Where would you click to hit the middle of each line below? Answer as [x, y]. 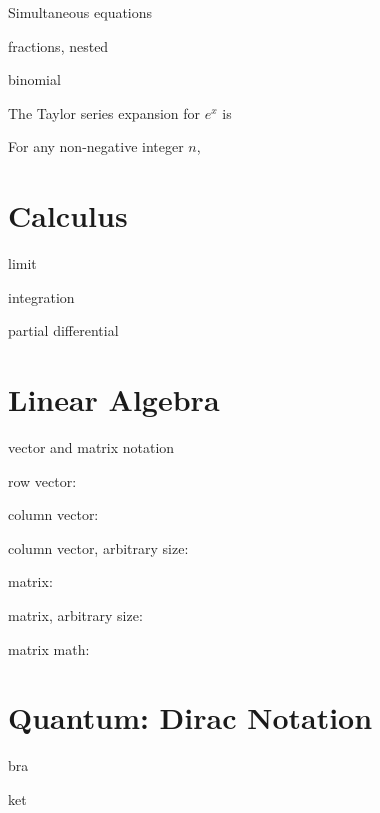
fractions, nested [58, 45]
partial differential [63, 330]
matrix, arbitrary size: [75, 614]
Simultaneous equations [80, 12]
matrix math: [49, 648]
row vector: [42, 480]
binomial [34, 79]
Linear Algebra [114, 399]
